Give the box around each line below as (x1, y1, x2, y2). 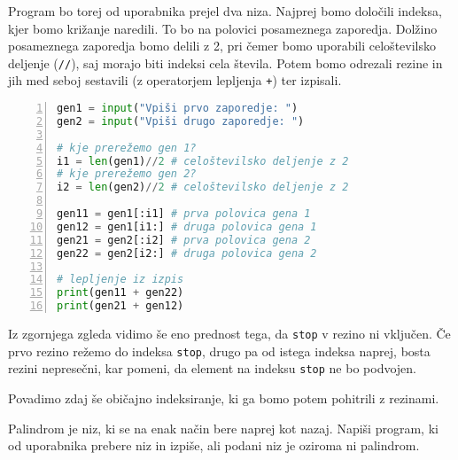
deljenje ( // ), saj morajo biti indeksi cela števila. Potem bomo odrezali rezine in (8, 53, 443, 72)
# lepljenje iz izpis (57, 273, 184, 286)
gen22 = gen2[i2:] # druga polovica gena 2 (57, 246, 317, 260)
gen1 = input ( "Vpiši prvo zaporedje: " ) (57, 102, 299, 115)
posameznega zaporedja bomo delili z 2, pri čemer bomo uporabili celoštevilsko (8, 36, 436, 55)
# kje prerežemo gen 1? (57, 141, 197, 154)
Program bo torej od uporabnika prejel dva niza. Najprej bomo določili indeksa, (8, 2, 442, 19)
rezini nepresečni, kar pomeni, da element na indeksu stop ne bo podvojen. (8, 359, 416, 378)
